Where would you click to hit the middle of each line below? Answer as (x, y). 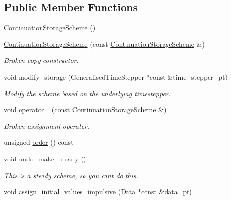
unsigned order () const (39, 142)
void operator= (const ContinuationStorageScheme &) (85, 110)
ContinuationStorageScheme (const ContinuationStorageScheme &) (104, 44)
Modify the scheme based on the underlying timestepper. (87, 93)
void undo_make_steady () (45, 158)
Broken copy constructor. (41, 60)
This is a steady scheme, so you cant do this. (71, 175)
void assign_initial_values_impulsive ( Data (70, 191)
